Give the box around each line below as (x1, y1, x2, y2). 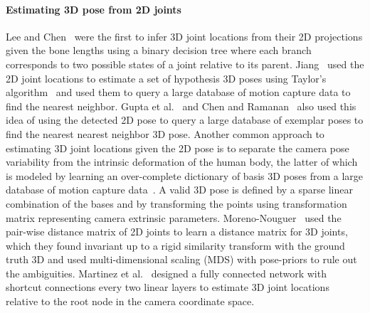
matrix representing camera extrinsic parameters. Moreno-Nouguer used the (6, 210, 342, 225)
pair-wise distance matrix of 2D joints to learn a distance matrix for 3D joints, (6, 224, 348, 239)
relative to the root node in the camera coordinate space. (6, 294, 255, 309)
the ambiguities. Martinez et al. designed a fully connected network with (6, 265, 327, 280)
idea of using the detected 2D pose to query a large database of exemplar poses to (6, 112, 364, 127)
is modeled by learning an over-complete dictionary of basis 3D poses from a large (6, 168, 364, 183)
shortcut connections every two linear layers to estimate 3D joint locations (6, 280, 329, 295)
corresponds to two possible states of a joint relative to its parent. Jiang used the (6, 56, 364, 71)
